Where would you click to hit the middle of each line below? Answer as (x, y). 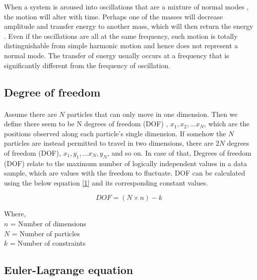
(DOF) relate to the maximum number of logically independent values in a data (126, 163)
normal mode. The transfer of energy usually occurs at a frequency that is (117, 55)
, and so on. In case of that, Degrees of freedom (179, 152)
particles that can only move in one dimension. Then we (152, 114)
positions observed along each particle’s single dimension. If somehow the (115, 133)
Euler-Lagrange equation (69, 270)
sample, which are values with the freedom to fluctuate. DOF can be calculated (125, 173)
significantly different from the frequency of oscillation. (87, 65)
